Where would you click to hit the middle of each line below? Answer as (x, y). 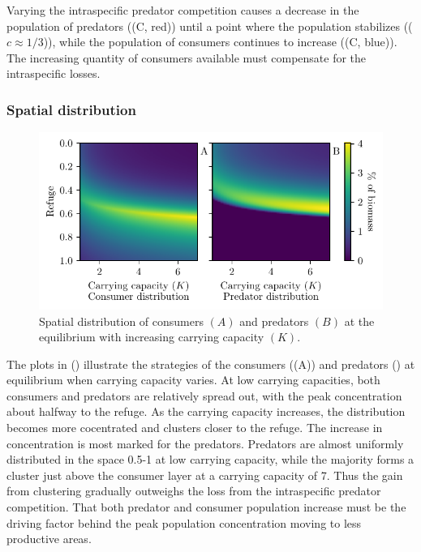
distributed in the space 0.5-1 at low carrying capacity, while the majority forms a (210, 459)
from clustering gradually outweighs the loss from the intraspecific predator (194, 491)
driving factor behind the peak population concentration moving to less (184, 522)
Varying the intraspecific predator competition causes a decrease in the (183, 10)
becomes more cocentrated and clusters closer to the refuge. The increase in (195, 428)
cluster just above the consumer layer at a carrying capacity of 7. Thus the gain (205, 475)
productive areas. (49, 539)
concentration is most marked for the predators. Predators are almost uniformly (205, 443)
